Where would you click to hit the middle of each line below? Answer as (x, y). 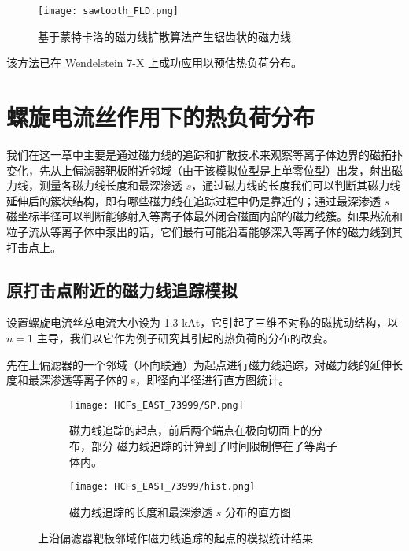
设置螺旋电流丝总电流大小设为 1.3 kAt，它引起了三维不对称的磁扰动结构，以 (203, 322)
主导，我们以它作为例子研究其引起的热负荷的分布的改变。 (185, 337)
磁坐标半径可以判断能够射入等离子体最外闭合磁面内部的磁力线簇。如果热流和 (204, 216)
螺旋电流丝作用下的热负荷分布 (161, 117)
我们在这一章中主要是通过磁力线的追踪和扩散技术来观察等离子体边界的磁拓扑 (204, 154)
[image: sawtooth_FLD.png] (108, 11)
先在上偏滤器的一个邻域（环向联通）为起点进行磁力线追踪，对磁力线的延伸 (199, 364)
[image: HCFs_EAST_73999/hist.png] (162, 487)
